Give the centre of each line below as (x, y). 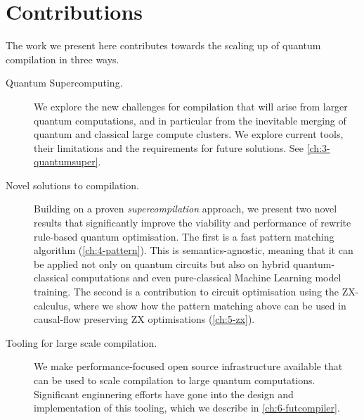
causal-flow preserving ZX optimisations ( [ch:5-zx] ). (144, 319)
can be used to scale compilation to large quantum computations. (175, 380)
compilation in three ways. (63, 59)
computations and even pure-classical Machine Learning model (206, 278)
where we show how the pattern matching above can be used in (210, 305)
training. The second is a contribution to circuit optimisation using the (187, 292)
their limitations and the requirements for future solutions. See (169, 147)
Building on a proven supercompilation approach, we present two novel (186, 209)
